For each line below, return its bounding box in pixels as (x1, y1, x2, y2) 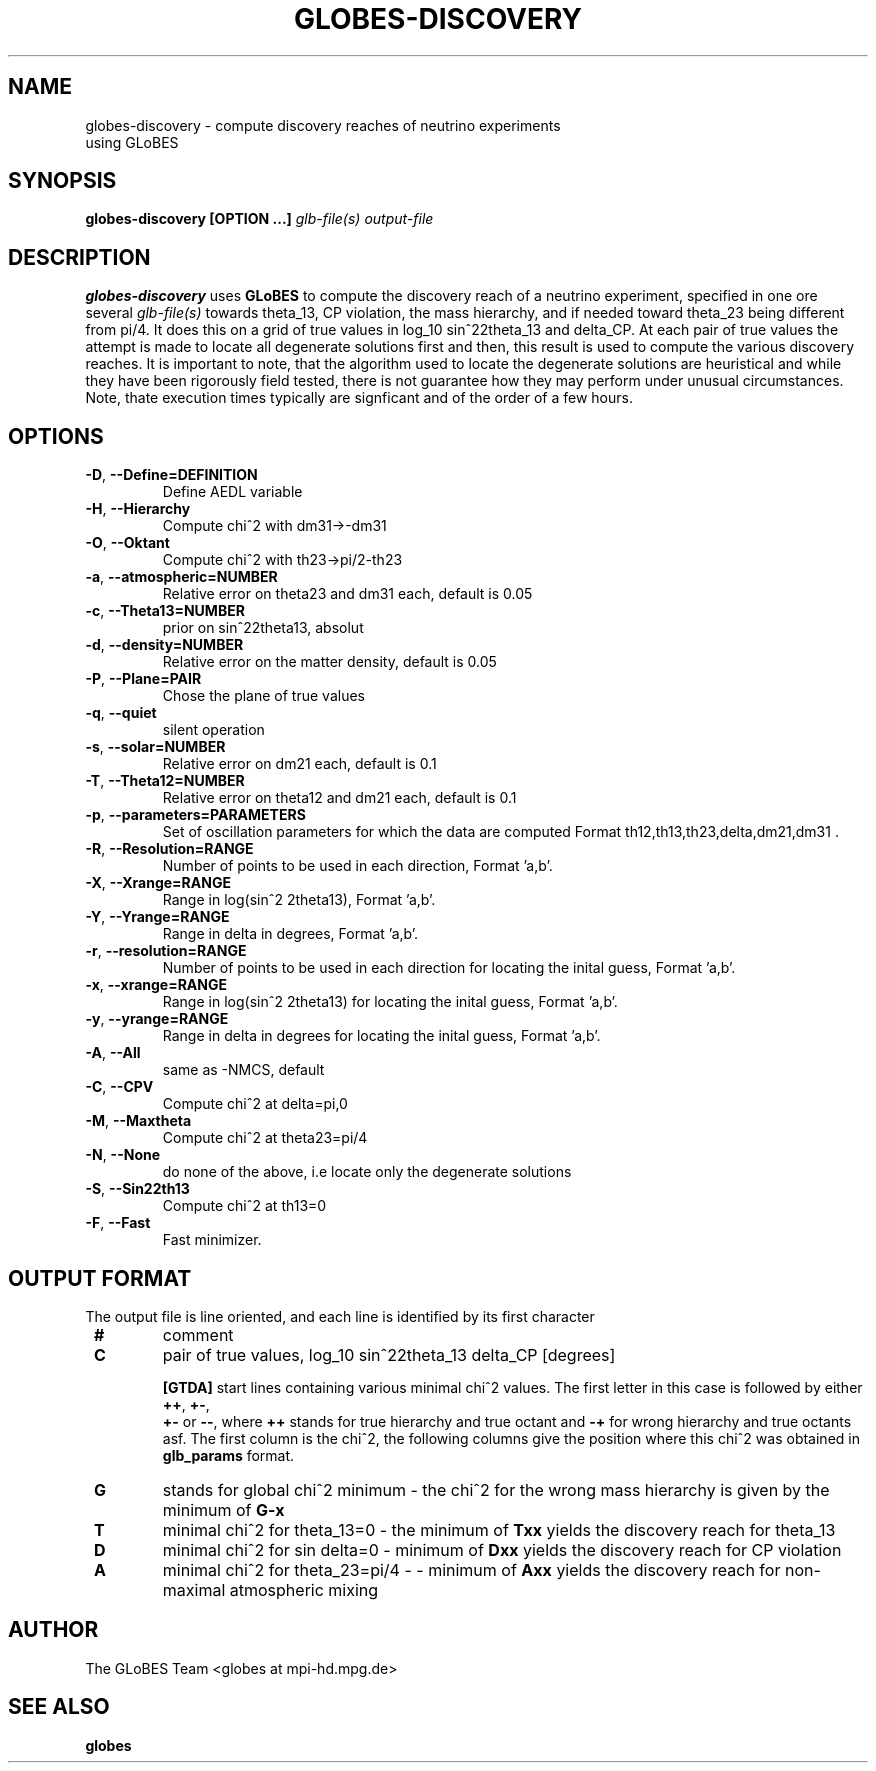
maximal (162, 1579, 226, 1600)
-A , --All (85, 1044, 141, 1062)
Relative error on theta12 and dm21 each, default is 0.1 (162, 789, 517, 807)
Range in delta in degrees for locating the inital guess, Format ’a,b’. (162, 1027, 601, 1045)
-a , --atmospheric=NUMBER (85, 568, 278, 586)
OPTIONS (8, 423, 104, 449)
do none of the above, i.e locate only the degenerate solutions (162, 1163, 572, 1181)
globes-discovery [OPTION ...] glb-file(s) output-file (85, 210, 434, 228)
